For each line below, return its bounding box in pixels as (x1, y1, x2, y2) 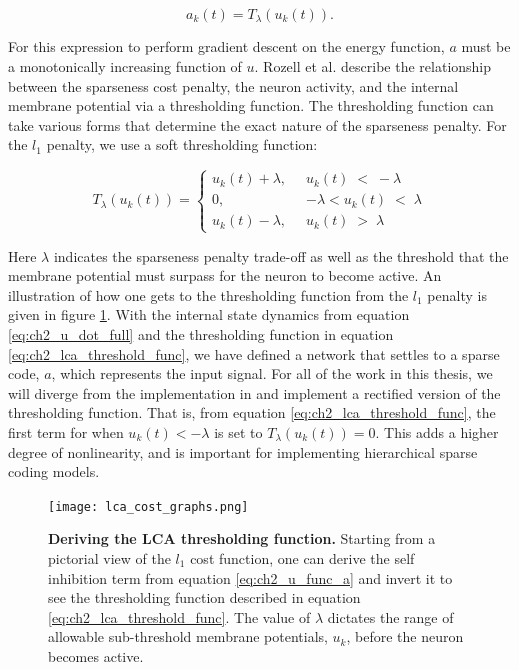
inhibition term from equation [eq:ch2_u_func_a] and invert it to (48, 567, 453, 588)
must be (461, 36, 511, 57)
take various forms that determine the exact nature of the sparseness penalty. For (8, 114, 507, 135)
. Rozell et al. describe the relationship (254, 56, 492, 77)
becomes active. (48, 645, 144, 666)
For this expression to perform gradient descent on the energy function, (8, 36, 445, 57)
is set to (214, 421, 263, 442)
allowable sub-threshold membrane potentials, (48, 626, 328, 647)
